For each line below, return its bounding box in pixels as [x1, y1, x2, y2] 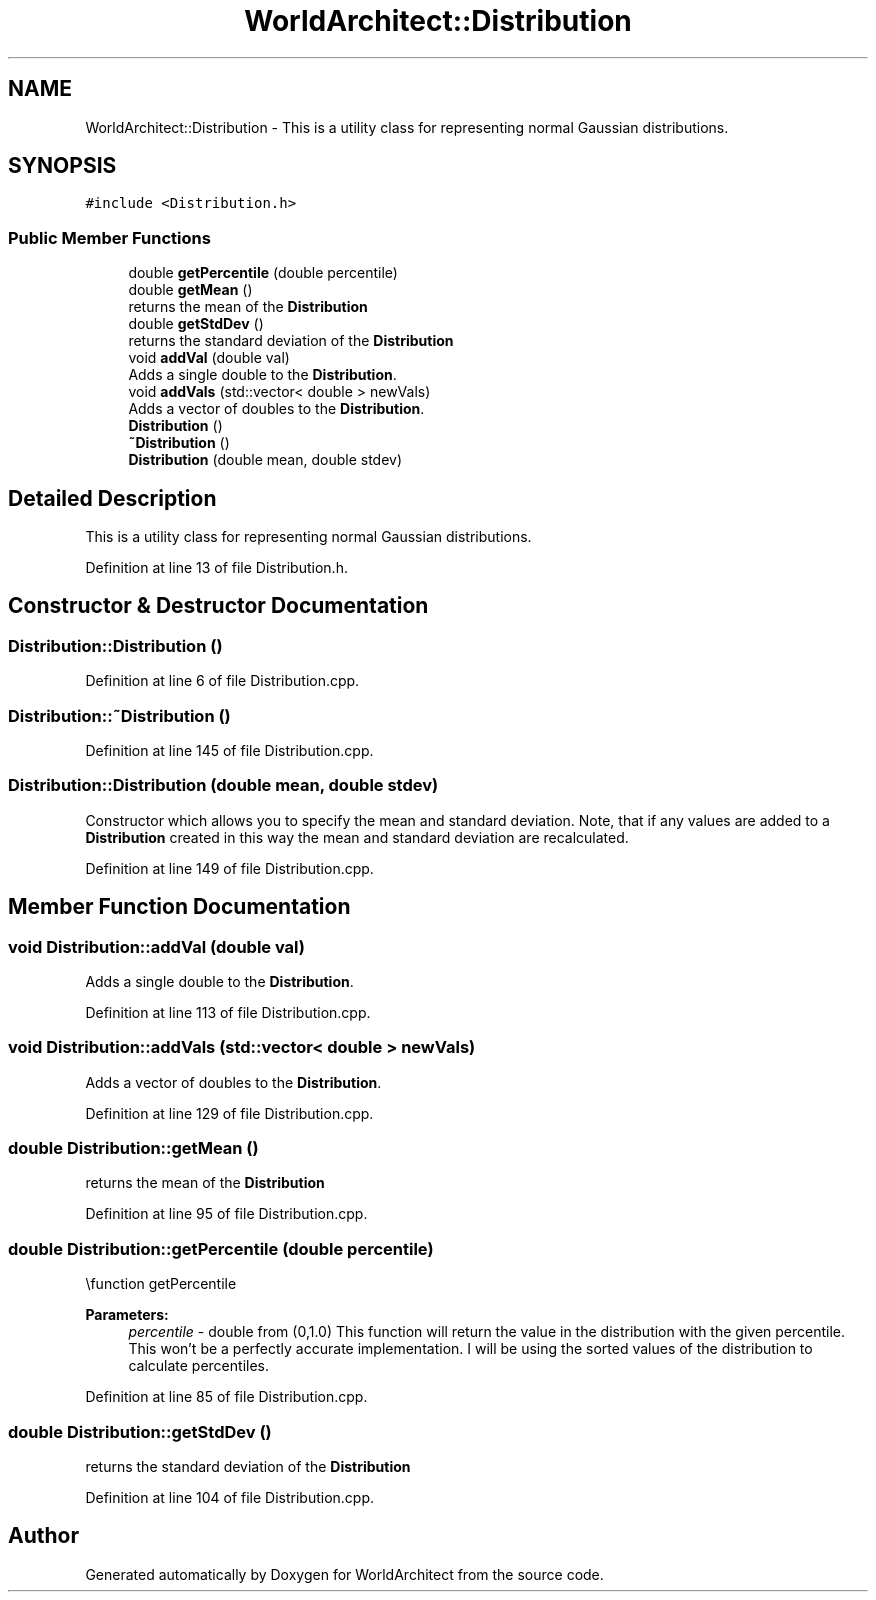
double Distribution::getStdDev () [8, 1421, 272, 1442]
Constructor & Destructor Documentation [8, 593, 429, 619]
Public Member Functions [8, 227, 211, 248]
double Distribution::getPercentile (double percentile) [8, 1238, 434, 1259]
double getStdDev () [128, 315, 264, 333]
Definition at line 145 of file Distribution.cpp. [85, 742, 374, 759]
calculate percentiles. [128, 1357, 269, 1375]
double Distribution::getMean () [8, 1138, 259, 1159]
